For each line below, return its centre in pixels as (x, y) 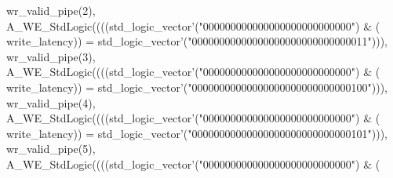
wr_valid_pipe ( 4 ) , (51, 102)
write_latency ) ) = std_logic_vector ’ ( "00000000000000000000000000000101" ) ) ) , (197, 133)
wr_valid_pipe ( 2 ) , (51, 10)
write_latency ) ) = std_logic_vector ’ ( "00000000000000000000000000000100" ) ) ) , (197, 87)
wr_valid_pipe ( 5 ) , (51, 149)
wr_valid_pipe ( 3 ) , (51, 56)
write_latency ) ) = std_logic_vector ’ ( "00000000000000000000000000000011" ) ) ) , (197, 41)
